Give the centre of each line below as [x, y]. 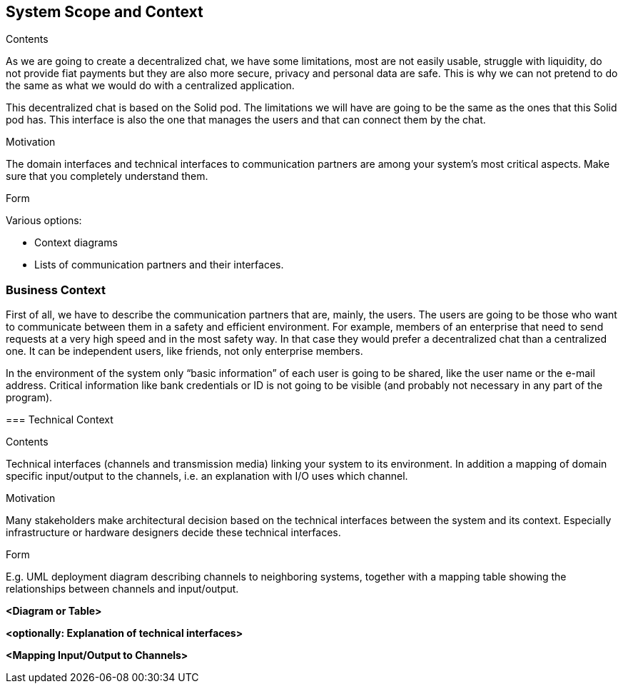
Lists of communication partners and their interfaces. [159, 265]
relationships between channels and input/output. [122, 589]
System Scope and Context [105, 12]
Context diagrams [76, 243]
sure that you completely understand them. [107, 176]
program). [29, 398]
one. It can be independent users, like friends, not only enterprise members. [184, 351]
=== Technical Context [60, 420]
